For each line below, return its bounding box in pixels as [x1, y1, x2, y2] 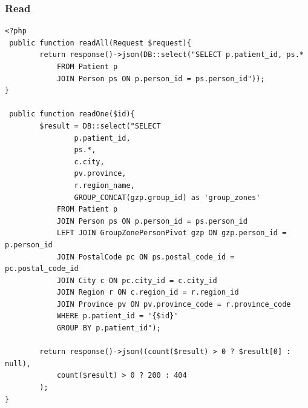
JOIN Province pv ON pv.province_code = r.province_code [56, 299, 291, 309]
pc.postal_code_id [5, 264, 79, 273]
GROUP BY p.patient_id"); [56, 324, 161, 333]
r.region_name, [74, 181, 135, 190]
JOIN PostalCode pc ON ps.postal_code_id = [56, 252, 235, 261]
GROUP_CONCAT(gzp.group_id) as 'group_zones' [74, 193, 261, 202]
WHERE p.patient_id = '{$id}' [56, 312, 179, 321]
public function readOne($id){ [9, 110, 135, 119]
